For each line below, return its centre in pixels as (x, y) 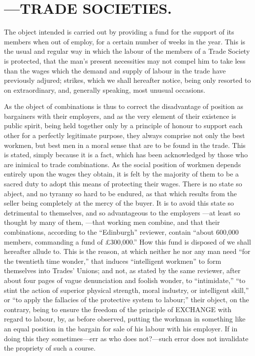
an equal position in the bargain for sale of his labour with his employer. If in (121, 328)
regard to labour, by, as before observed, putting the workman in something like (125, 319)
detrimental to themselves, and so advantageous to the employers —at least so (122, 212)
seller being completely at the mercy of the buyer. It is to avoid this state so (119, 203)
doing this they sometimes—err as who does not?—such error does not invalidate (126, 338)
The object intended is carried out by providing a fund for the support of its (119, 32)
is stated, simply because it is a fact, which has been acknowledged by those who (126, 155)
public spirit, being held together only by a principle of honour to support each (123, 125)
